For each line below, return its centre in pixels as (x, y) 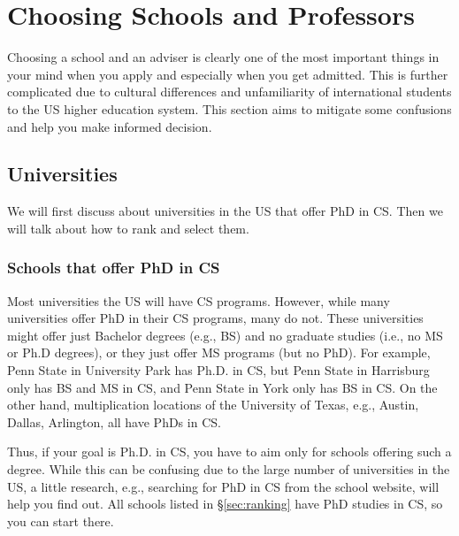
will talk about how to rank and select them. (128, 228)
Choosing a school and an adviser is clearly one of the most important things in (223, 57)
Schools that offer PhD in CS (114, 268)
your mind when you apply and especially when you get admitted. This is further (228, 74)
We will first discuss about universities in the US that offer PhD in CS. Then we (225, 211)
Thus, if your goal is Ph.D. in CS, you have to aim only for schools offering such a (229, 452)
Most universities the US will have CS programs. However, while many (199, 300)
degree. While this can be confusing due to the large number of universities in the (229, 469)
